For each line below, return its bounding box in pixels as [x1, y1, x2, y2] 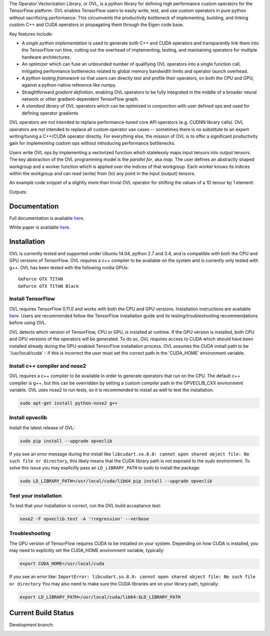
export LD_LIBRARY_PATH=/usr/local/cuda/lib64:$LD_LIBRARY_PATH [19, 594, 181, 600]
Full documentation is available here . [9, 215, 85, 221]
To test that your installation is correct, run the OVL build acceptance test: [9, 503, 161, 509]
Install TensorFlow [9, 295, 55, 302]
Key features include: [9, 31, 53, 37]
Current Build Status [9, 608, 74, 617]
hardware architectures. [21, 54, 71, 60]
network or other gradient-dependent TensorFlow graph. [21, 96, 139, 102]
